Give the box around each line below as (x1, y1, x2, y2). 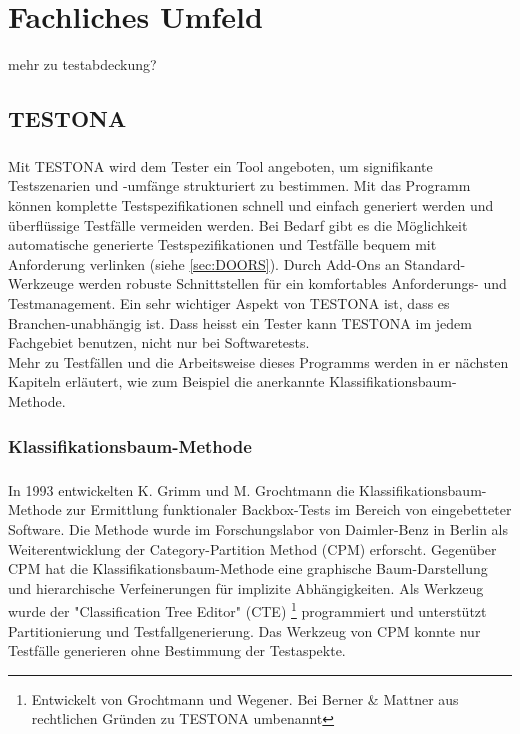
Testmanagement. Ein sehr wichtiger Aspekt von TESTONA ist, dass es (8, 293, 450, 314)
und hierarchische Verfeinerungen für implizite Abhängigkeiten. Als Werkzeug (8, 577, 484, 598)
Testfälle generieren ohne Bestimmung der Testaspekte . (8, 640, 346, 661)
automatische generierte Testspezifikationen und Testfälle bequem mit (8, 234, 437, 255)
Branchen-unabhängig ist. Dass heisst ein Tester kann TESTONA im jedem (8, 312, 472, 333)
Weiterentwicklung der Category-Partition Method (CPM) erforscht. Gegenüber (8, 538, 497, 559)
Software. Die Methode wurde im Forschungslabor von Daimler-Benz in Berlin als (8, 519, 508, 539)
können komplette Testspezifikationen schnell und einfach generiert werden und (8, 195, 494, 216)
